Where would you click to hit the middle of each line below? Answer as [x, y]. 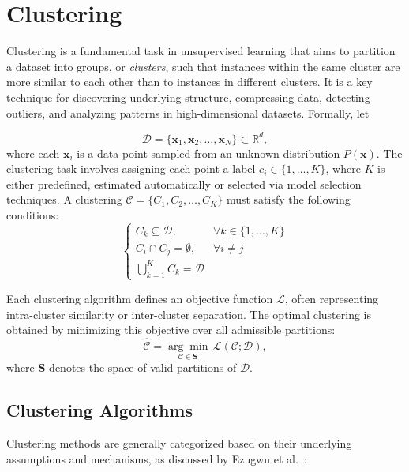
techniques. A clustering [64, 199]
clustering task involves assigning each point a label [131, 169]
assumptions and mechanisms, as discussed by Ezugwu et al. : [157, 458]
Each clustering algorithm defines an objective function [140, 298]
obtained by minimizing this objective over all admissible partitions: [171, 330]
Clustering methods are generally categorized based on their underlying [179, 442]
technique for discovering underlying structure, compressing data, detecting [188, 97]
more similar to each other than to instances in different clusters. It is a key [189, 82]
